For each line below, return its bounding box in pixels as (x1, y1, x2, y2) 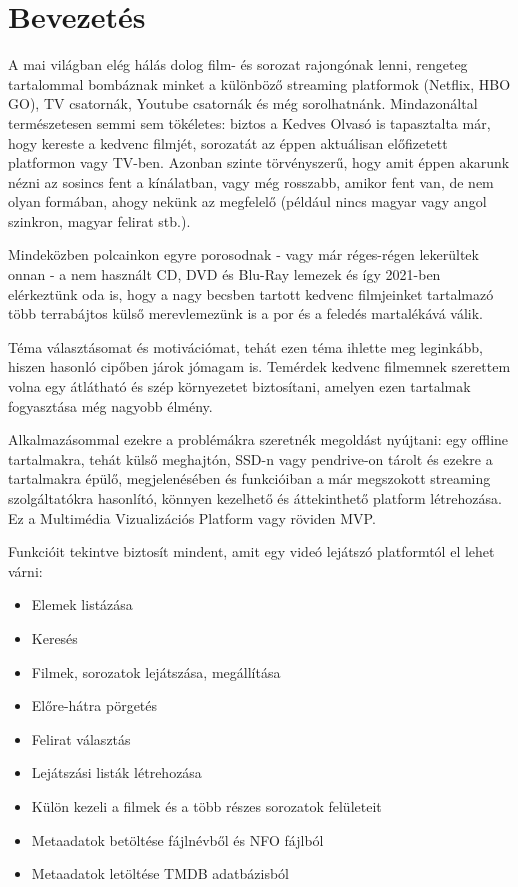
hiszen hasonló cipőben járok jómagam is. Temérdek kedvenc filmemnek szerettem (8, 356, 511, 377)
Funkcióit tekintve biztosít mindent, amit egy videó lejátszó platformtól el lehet (8, 541, 495, 562)
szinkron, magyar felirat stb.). (8, 210, 191, 231)
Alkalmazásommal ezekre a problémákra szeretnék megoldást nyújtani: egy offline (8, 429, 509, 450)
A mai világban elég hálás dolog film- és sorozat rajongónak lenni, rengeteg (8, 54, 468, 75)
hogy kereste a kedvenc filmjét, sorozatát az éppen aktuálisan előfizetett (8, 132, 448, 153)
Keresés (31, 627, 78, 648)
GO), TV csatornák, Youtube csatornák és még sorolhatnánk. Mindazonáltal (8, 93, 478, 114)
